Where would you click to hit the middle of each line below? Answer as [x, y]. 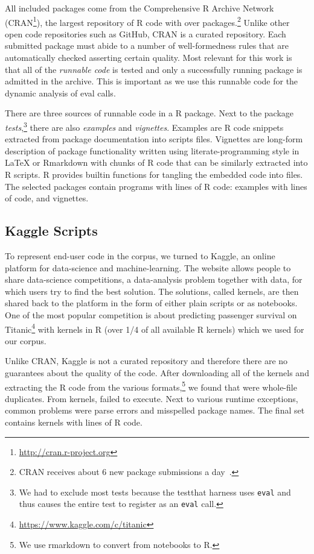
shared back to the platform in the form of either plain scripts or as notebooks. [151, 303]
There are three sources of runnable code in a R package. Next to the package [149, 113]
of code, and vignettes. [47, 198]
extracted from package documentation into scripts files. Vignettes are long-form [154, 139]
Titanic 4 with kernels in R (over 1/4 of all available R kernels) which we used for [155, 328]
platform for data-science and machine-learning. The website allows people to [148, 267]
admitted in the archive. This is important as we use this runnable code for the [152, 81]
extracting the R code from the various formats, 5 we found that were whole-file [151, 386]
